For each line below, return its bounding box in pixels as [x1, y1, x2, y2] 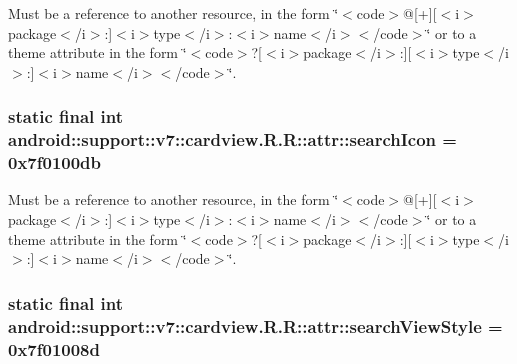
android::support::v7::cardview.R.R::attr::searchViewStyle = [8, 313, 503, 338]
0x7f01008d [8, 336, 100, 361]
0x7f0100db [8, 150, 102, 175]
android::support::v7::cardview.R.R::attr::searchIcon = [8, 127, 457, 152]
